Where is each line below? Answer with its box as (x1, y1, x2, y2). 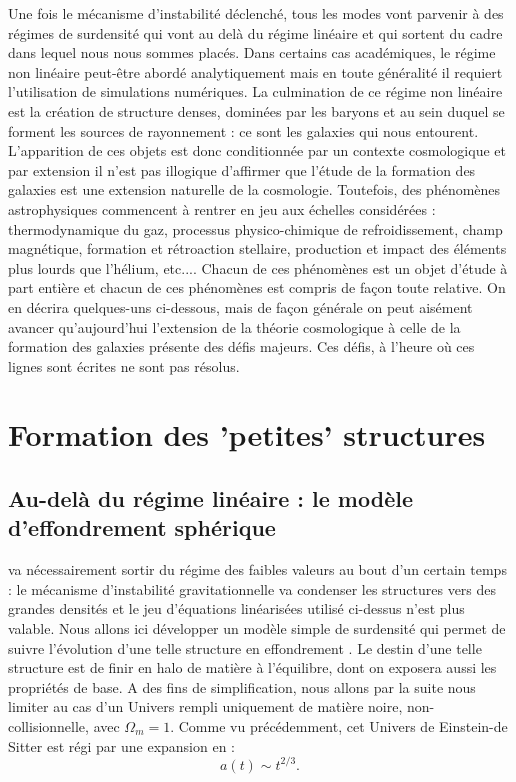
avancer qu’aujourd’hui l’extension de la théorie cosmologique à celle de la (8, 316, 461, 337)
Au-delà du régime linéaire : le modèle (8, 483, 413, 514)
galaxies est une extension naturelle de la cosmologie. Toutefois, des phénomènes (8, 179, 501, 200)
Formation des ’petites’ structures (8, 414, 486, 455)
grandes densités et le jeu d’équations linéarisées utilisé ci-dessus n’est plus (8, 598, 465, 619)
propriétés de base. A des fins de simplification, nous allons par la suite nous (8, 676, 476, 697)
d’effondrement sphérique (8, 512, 276, 543)
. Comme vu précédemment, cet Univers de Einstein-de (170, 716, 508, 736)
